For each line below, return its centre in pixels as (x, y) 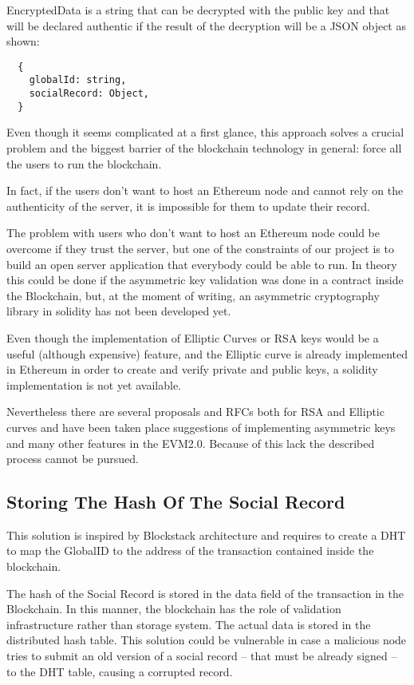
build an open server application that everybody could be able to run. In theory (202, 264)
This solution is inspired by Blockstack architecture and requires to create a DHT (206, 535)
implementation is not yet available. (94, 384)
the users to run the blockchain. (84, 163)
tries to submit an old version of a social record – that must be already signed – (202, 656)
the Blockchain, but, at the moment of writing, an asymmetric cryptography (193, 295)
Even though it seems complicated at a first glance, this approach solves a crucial (205, 132)
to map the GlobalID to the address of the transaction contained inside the (190, 550)
